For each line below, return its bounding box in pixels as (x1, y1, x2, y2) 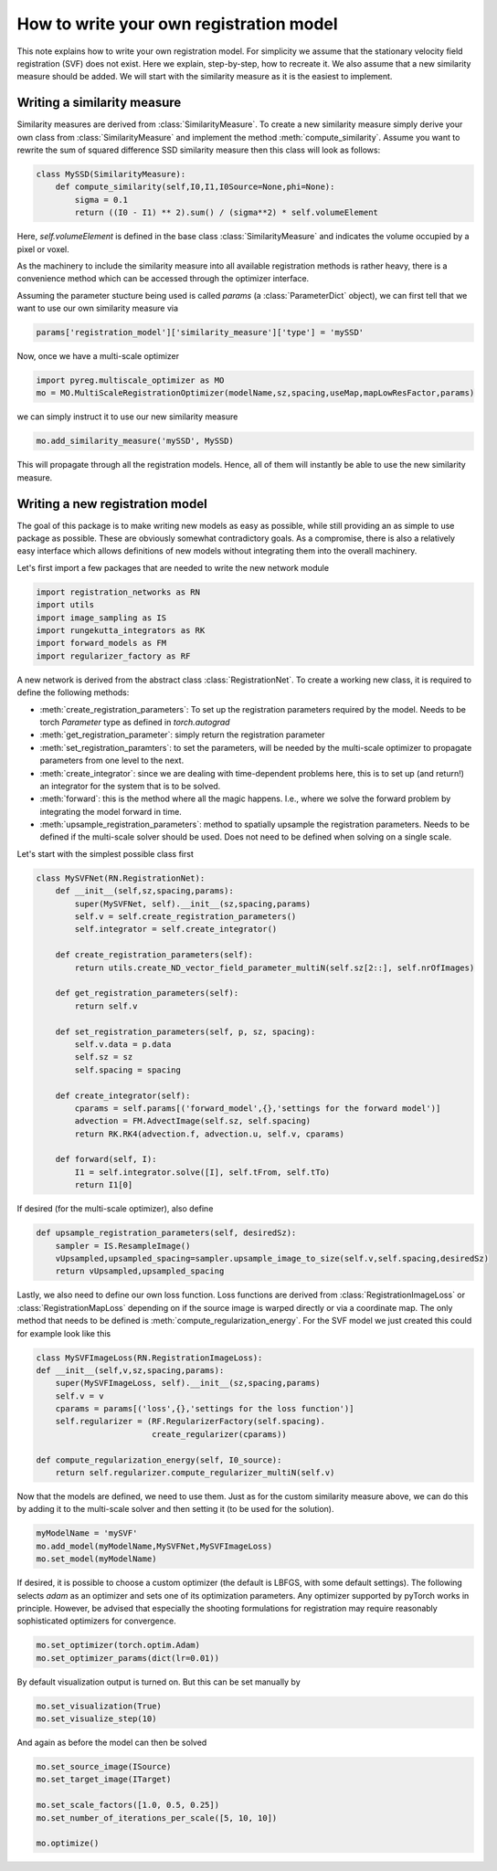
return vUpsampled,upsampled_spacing (55, 1266, 225, 1276)
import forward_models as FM (36, 638, 167, 649)
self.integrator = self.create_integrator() (74, 924, 278, 935)
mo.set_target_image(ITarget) (36, 1774, 172, 1785)
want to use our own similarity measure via (16, 302, 178, 314)
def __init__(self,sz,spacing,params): (55, 886, 235, 896)
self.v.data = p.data (74, 1039, 172, 1050)
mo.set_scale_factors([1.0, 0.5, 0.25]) (36, 1800, 219, 1811)
